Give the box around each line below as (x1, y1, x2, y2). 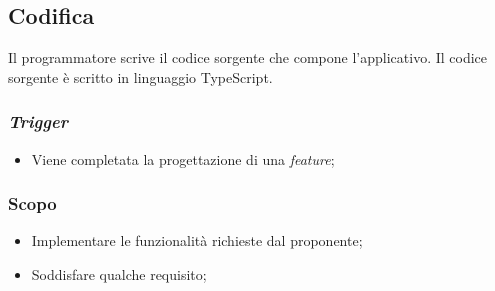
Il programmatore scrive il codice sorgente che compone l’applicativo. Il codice (8, 47, 488, 68)
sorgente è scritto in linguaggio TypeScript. (8, 66, 273, 87)
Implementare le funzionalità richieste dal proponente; (31, 230, 363, 251)
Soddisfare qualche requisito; (31, 264, 207, 285)
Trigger (8, 109, 68, 134)
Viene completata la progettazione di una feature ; (31, 148, 335, 169)
